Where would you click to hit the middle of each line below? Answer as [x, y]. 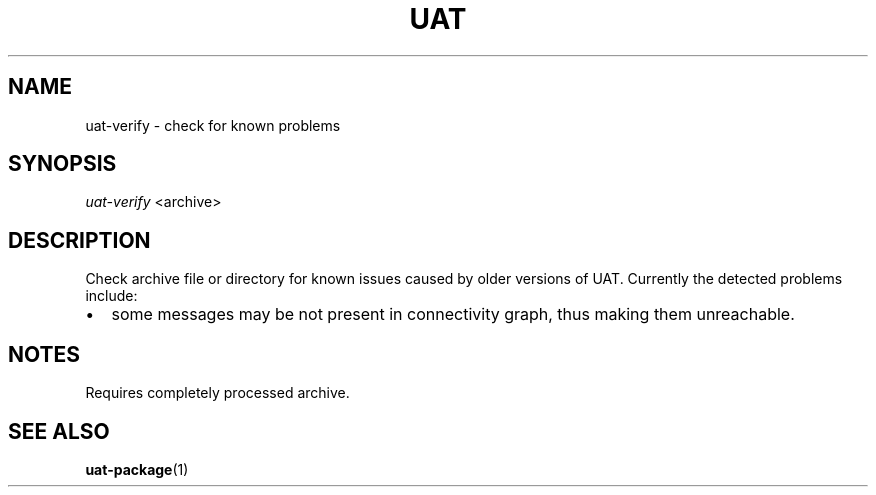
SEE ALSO [59, 431]
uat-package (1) [137, 469]
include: [111, 296]
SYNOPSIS [62, 164]
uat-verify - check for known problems [213, 125]
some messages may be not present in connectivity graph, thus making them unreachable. [453, 314]
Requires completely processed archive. [217, 393]
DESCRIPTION [79, 240]
